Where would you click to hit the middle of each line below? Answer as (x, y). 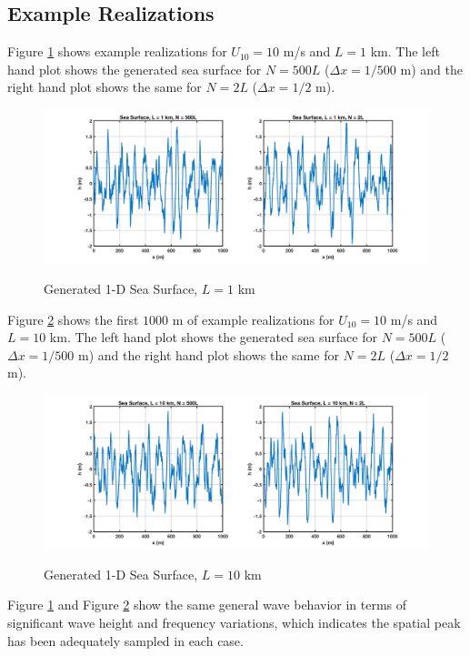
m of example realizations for (253, 319)
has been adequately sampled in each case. (125, 640)
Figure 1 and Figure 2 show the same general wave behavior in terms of (207, 605)
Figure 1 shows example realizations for (117, 51)
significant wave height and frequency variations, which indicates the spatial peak (234, 623)
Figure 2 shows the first (73, 319)
